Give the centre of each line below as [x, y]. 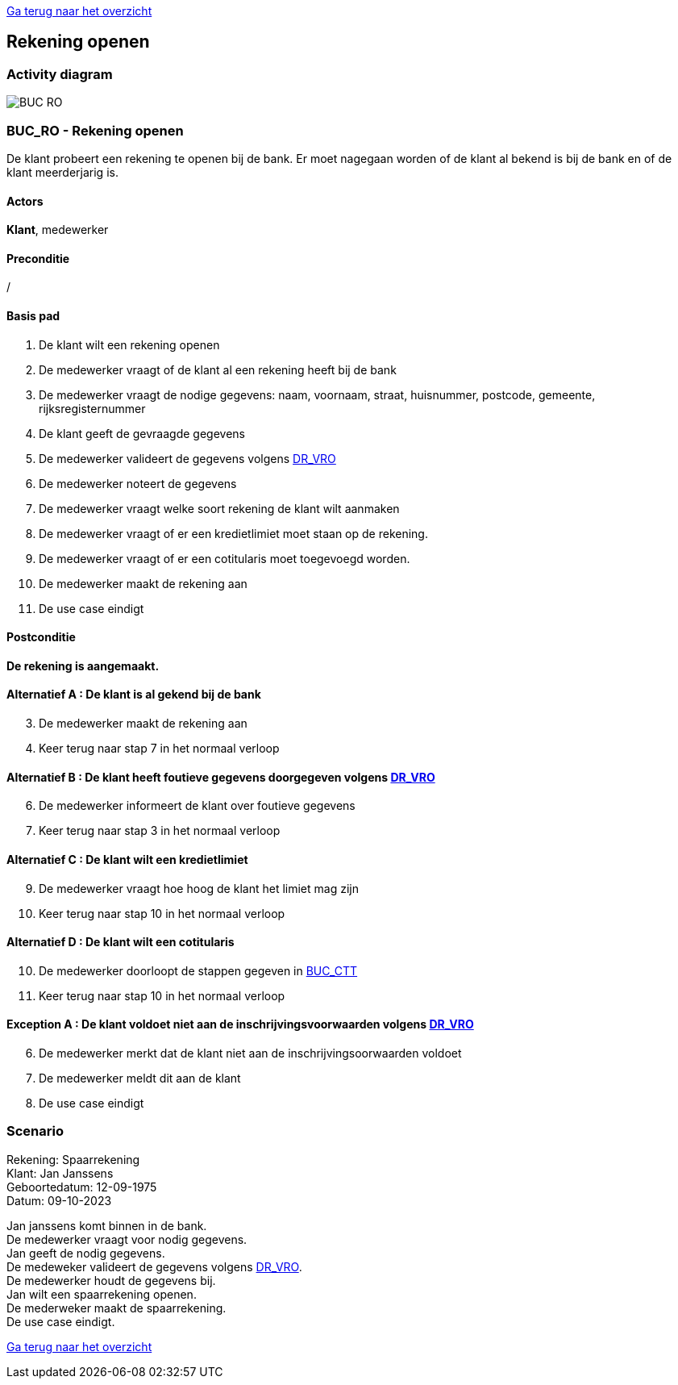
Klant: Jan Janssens [60, 1173]
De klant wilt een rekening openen [129, 344]
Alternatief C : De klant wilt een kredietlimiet [127, 859]
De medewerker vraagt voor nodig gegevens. [127, 1239]
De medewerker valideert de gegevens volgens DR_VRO [187, 458]
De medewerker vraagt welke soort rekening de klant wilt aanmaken [219, 508]
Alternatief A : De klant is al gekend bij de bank [134, 695]
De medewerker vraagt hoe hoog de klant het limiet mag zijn [199, 888]
